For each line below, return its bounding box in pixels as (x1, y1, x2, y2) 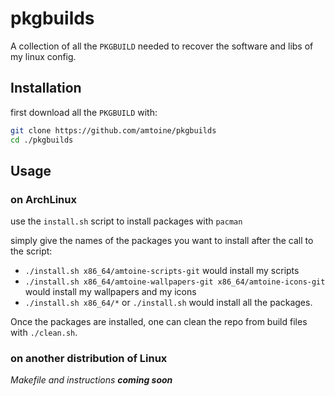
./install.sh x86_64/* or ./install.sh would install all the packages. (24, 297, 313, 309)
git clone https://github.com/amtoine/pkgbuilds (10, 125, 217, 136)
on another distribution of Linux (10, 352, 168, 366)
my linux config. (10, 50, 77, 62)
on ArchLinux (10, 192, 77, 206)
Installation (10, 80, 82, 97)
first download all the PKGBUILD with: (10, 106, 158, 118)
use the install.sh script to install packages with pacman (10, 215, 243, 227)
